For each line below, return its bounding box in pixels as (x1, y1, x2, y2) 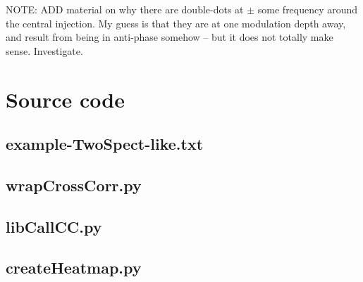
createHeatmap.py (6, 257, 142, 278)
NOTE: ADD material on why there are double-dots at (6, 2, 244, 16)
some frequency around (257, 2, 358, 16)
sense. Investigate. (6, 43, 83, 58)
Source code (6, 84, 125, 113)
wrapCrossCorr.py (6, 174, 142, 196)
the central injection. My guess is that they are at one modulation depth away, (6, 15, 346, 30)
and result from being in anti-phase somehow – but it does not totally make (6, 30, 333, 44)
